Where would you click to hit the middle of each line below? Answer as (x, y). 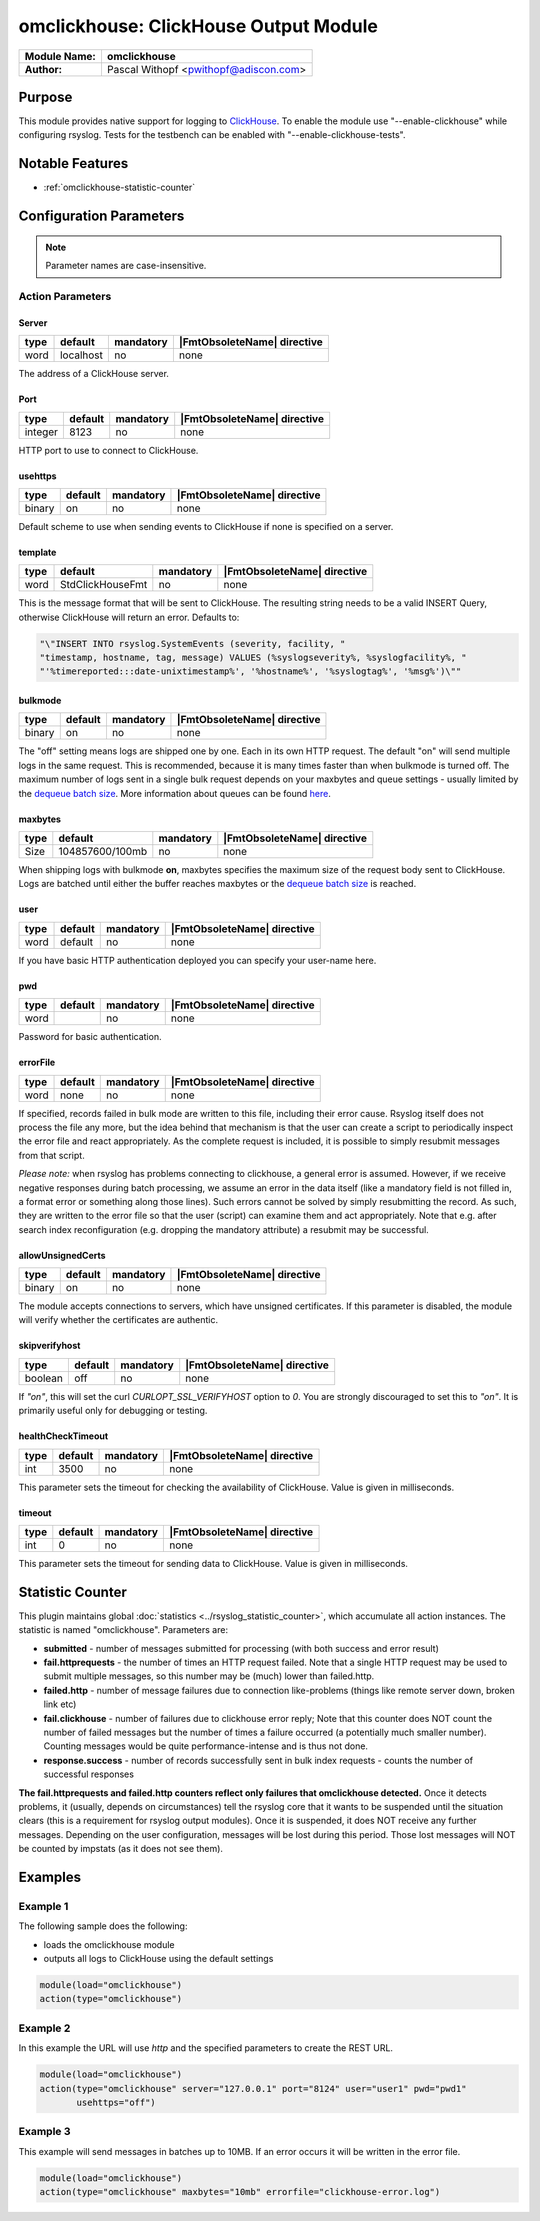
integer (41, 432)
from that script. (51, 1155)
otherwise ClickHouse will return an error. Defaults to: (129, 617)
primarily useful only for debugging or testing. (113, 1411)
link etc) (60, 1704)
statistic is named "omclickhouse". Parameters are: (123, 1630)
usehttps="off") (116, 2102)
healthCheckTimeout (63, 1436)
